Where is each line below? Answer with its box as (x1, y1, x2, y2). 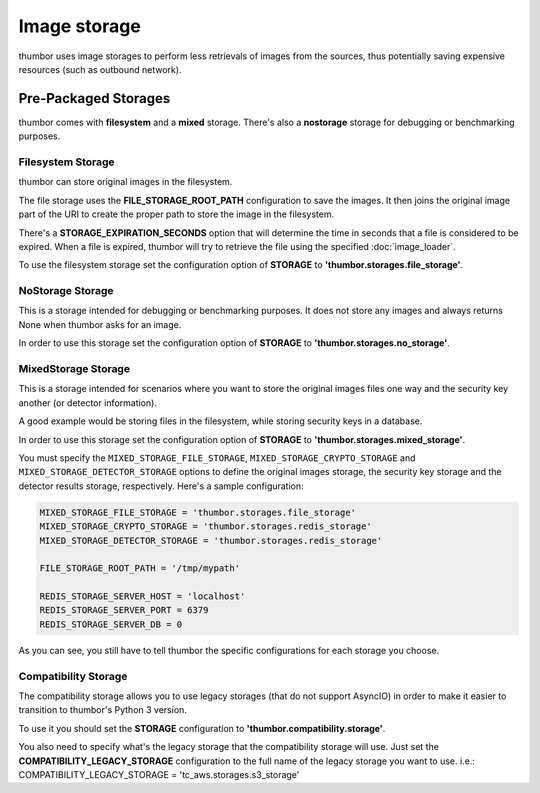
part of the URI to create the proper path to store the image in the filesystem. (18, 208, 335, 220)
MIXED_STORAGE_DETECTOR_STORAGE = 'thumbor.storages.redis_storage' (39, 535, 383, 546)
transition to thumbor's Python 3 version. (18, 704, 187, 716)
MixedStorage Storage (18, 362, 130, 376)
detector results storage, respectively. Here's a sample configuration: (18, 480, 304, 492)
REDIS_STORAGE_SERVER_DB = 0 (39, 618, 183, 630)
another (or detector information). (18, 396, 157, 409)
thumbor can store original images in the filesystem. (18, 176, 233, 188)
